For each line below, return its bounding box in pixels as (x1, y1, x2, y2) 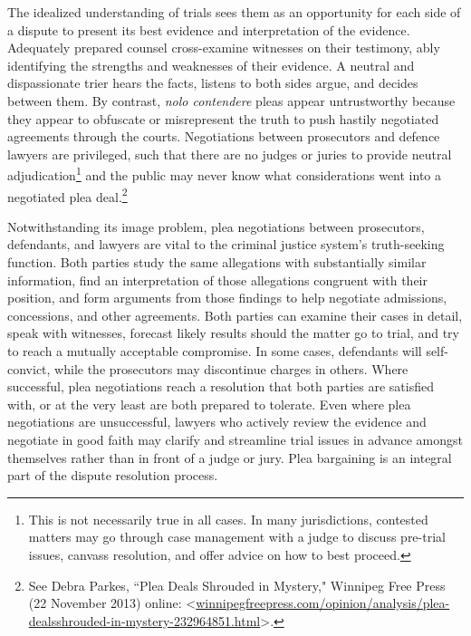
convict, (7, 359, 51, 378)
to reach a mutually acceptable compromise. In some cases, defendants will (7, 342, 422, 360)
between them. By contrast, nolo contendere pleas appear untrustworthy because (7, 91, 456, 110)
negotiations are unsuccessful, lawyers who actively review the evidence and (7, 412, 427, 431)
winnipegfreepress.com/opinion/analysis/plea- (196, 593, 450, 612)
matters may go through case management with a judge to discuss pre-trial (28, 527, 446, 546)
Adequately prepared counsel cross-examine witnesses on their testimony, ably (7, 38, 440, 57)
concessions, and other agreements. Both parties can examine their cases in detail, (7, 305, 463, 324)
